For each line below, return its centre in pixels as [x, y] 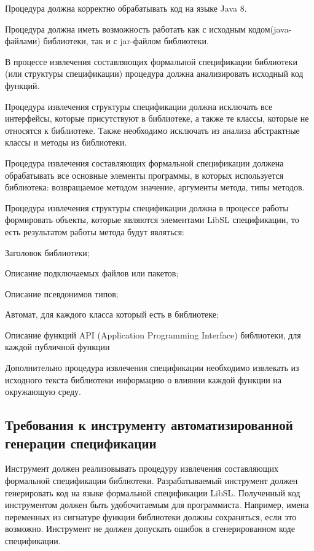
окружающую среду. [43, 392]
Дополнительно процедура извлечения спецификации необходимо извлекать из [152, 368]
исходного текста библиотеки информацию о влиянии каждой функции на [143, 379]
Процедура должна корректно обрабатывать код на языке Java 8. [126, 8]
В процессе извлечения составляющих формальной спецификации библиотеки [151, 61]
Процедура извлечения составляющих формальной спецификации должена [144, 162]
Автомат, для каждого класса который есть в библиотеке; [112, 314]
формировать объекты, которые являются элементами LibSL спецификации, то [152, 220]
